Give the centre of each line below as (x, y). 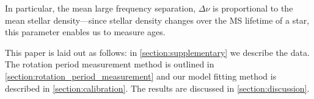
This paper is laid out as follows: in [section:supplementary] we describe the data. (157, 52)
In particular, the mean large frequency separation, (100, 8)
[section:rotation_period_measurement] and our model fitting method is (141, 76)
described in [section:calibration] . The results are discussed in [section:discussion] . (157, 88)
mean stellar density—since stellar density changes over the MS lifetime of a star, (157, 20)
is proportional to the (253, 8)
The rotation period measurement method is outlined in (110, 64)
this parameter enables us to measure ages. (85, 32)
